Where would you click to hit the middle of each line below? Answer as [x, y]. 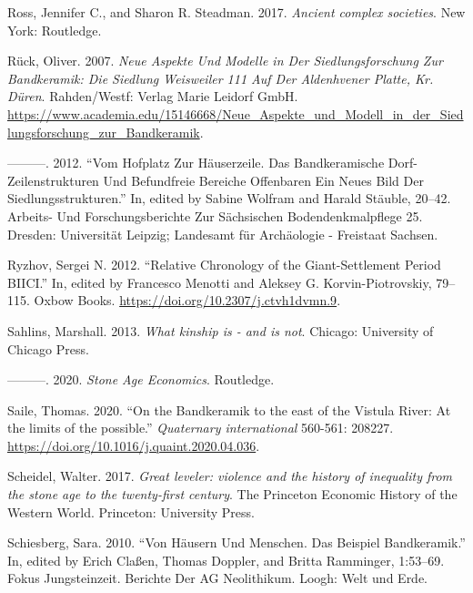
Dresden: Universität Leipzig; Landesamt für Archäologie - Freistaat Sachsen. [223, 234]
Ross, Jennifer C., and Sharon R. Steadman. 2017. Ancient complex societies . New [236, 12]
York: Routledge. [55, 30]
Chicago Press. [48, 348]
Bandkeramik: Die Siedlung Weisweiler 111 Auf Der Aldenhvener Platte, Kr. [221, 78]
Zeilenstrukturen [53, 180]
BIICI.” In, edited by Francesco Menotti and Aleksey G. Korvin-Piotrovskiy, [220, 282]
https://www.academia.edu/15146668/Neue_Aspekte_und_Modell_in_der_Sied [236, 113]
